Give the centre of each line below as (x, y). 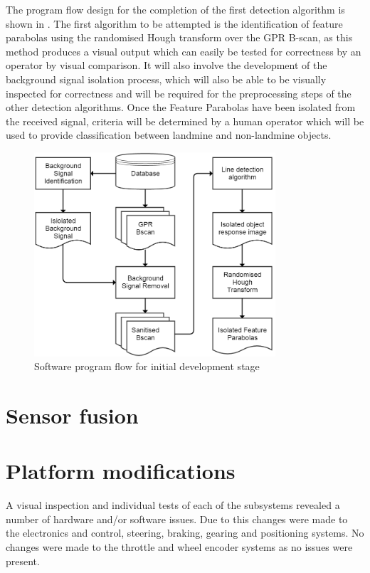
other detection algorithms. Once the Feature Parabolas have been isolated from (181, 107)
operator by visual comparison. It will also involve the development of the (166, 65)
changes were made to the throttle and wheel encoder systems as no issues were (179, 547)
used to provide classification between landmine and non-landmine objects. (169, 135)
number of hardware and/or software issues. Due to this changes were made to (177, 519)
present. (23, 561)
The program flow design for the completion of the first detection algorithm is (175, 9)
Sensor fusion (72, 415)
